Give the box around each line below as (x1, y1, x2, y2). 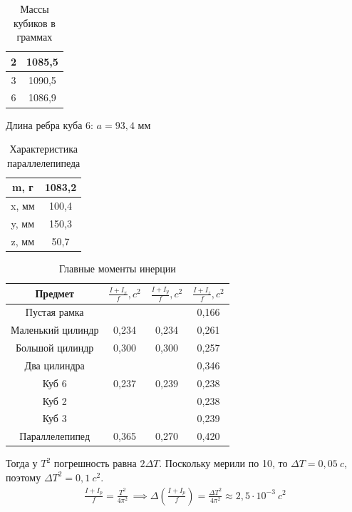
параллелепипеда (7, 155, 81, 170)
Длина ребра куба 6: (6, 117, 93, 132)
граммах (16, 29, 53, 44)
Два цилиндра (24, 357, 85, 372)
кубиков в (13, 15, 56, 30)
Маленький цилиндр (11, 322, 99, 337)
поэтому (6, 469, 41, 484)
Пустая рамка (25, 304, 84, 319)
